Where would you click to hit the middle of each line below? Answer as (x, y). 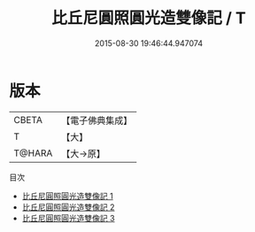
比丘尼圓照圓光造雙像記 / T (149, 18)
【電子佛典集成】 (97, 120)
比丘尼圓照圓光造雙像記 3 (68, 218)
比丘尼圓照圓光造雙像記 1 (67, 196)
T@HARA (33, 153)
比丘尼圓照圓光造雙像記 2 (68, 207)
